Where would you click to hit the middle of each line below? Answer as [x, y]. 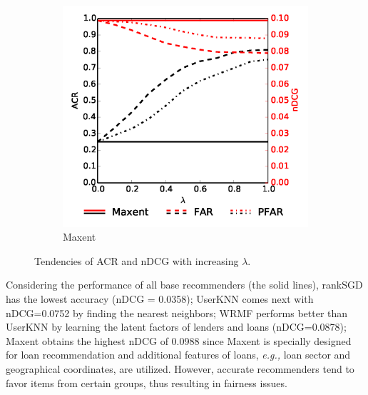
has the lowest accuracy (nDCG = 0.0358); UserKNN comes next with [160, 298]
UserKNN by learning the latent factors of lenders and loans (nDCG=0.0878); [176, 327]
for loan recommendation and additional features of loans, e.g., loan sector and [178, 355]
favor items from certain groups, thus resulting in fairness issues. [147, 382]
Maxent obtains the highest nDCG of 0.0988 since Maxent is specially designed [179, 340]
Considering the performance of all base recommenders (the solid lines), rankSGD [184, 285]
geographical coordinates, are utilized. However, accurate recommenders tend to [180, 368]
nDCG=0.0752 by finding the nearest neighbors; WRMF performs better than [177, 312]
